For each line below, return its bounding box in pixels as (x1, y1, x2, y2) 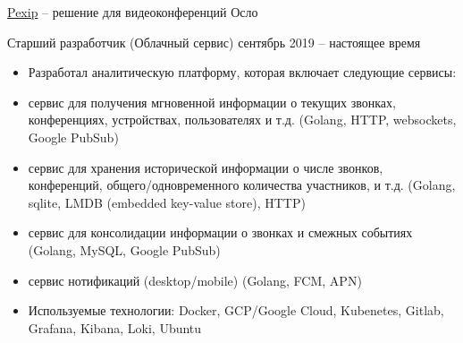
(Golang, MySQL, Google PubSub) (28, 240, 221, 259)
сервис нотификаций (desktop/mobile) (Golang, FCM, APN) (28, 270, 362, 289)
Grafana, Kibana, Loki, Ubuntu (28, 318, 202, 337)
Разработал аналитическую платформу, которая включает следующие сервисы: (28, 63, 457, 81)
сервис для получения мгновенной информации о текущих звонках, (28, 92, 396, 111)
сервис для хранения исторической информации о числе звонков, (28, 158, 383, 176)
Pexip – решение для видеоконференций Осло (7, 3, 258, 21)
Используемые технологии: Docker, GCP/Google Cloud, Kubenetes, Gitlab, (28, 301, 444, 320)
